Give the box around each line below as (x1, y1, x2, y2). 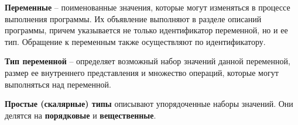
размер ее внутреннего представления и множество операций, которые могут (5, 66, 279, 78)
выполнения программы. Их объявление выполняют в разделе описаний (5, 12, 262, 25)
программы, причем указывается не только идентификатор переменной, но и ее (5, 24, 288, 36)
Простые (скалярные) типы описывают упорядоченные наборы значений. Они (5, 98, 293, 110)
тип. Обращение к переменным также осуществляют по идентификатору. (5, 35, 266, 47)
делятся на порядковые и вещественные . (5, 109, 156, 121)
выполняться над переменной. (5, 78, 111, 90)
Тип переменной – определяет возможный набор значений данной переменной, (5, 55, 290, 67)
